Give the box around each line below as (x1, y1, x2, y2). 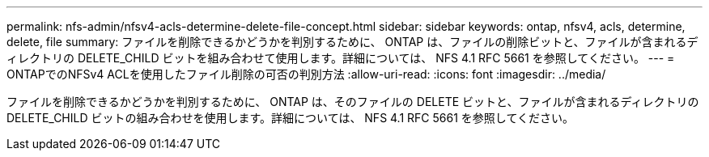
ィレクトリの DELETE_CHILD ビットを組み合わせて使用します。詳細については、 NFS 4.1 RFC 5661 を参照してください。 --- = (6, 51, 675, 65)
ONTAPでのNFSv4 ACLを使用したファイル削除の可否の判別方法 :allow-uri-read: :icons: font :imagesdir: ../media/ (6, 67, 606, 81)
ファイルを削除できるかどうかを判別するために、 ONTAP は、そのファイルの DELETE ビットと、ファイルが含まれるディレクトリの (6, 95, 699, 108)
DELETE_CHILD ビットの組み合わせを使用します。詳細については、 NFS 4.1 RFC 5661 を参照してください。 (6, 111, 574, 125)
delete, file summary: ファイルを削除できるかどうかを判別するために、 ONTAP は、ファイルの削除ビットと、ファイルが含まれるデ (6, 35, 698, 49)
